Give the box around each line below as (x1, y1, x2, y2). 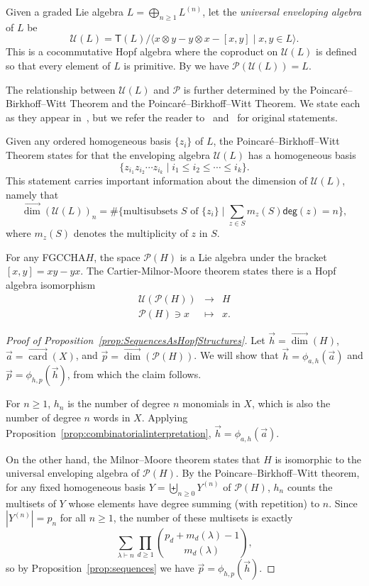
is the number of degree (67, 396, 170, 411)
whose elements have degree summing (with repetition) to (68, 495, 320, 510)
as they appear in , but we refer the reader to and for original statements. (6, 109, 338, 124)
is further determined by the (183, 82, 307, 96)
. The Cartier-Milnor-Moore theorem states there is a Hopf (80, 263, 336, 278)
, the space (94, 249, 141, 264)
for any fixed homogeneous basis (6, 479, 146, 494)
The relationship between (6, 82, 116, 96)
